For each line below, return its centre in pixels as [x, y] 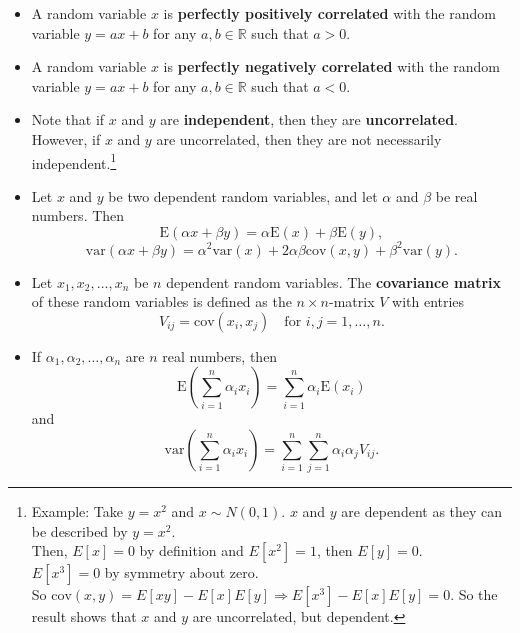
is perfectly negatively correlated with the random [331, 66]
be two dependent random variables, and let [243, 195]
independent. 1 [74, 161]
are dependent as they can [422, 511]
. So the [474, 594]
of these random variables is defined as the [161, 301]
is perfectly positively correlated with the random [329, 13]
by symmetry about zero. [181, 572]
